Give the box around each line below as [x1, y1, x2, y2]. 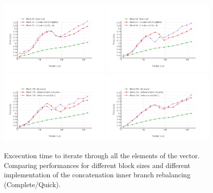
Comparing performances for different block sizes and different [4, 160, 191, 170]
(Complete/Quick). [4, 179, 61, 189]
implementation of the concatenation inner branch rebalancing [4, 169, 191, 180]
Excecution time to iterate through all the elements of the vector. [4, 150, 200, 161]
